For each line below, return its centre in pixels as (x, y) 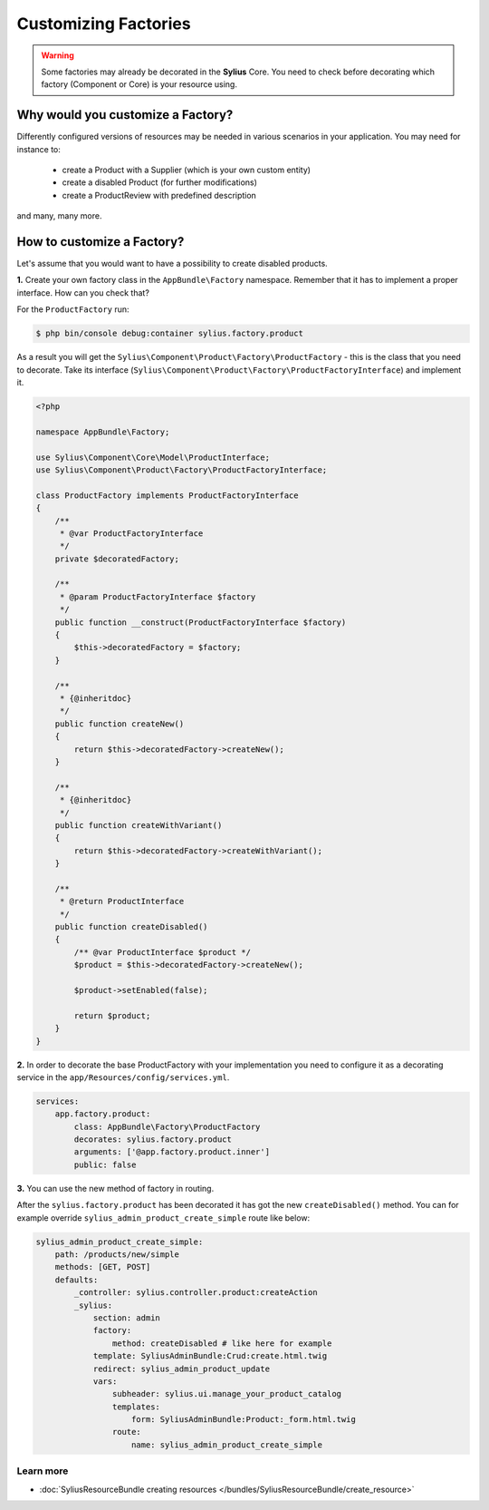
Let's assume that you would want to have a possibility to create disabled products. (172, 264)
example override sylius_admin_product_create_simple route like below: (163, 1218)
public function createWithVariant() (139, 825)
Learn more (43, 1471)
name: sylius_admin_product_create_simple (227, 1445)
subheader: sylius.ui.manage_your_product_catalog (227, 1394)
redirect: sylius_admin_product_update (182, 1369)
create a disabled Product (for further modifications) (160, 182)
